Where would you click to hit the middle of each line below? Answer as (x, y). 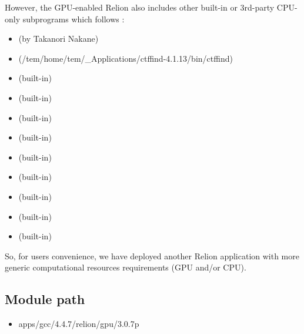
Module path (45, 299)
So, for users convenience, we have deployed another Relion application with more (152, 255)
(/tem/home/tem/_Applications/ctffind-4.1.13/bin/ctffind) (126, 58)
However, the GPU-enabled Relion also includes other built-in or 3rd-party (140, 7)
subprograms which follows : (74, 19)
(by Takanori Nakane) (59, 39)
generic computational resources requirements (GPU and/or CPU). (126, 267)
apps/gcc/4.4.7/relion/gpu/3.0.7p (79, 324)
